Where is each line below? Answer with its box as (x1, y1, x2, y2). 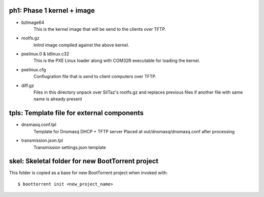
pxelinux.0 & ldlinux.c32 (21, 51, 69, 57)
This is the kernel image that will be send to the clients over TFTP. (33, 26, 166, 32)
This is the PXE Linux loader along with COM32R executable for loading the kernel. (33, 58, 200, 63)
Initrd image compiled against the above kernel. (33, 42, 130, 48)
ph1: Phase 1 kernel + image (9, 6, 95, 15)
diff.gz (21, 82, 34, 88)
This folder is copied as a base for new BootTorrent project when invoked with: (9, 170, 168, 176)
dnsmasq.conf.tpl (21, 122, 56, 128)
